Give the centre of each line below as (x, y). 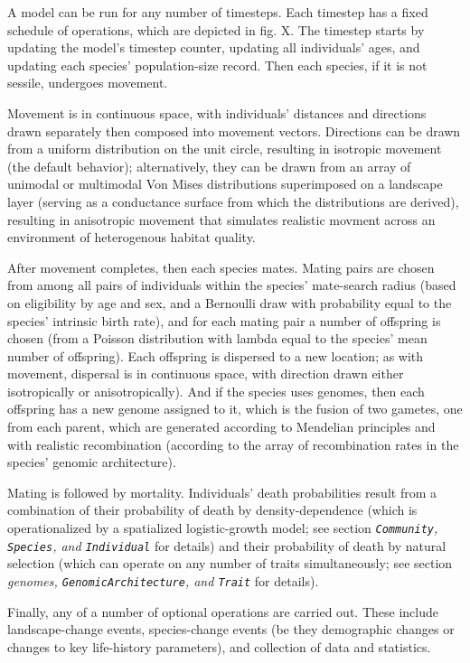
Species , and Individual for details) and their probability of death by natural (227, 545)
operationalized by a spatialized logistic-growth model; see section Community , (223, 528)
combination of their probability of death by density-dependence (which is (212, 510)
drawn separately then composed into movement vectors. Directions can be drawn (234, 131)
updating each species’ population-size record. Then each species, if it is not (217, 65)
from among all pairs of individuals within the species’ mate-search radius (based (232, 285)
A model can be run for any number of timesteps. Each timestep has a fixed (218, 12)
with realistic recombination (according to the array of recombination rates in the (233, 444)
